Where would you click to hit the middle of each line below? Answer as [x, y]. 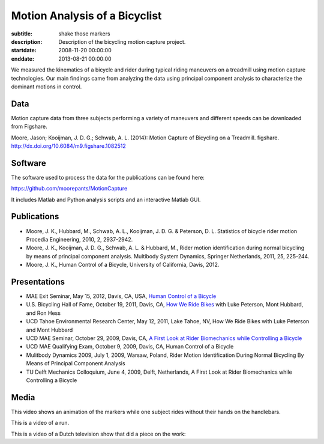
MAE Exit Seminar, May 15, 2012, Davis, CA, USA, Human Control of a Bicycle [121, 296]
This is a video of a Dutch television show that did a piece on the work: [98, 434]
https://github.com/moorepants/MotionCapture [69, 189]
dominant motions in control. [46, 87]
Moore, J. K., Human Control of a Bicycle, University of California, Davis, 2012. [123, 265]
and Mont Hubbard [49, 330]
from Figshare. [29, 127]
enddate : [22, 59]
